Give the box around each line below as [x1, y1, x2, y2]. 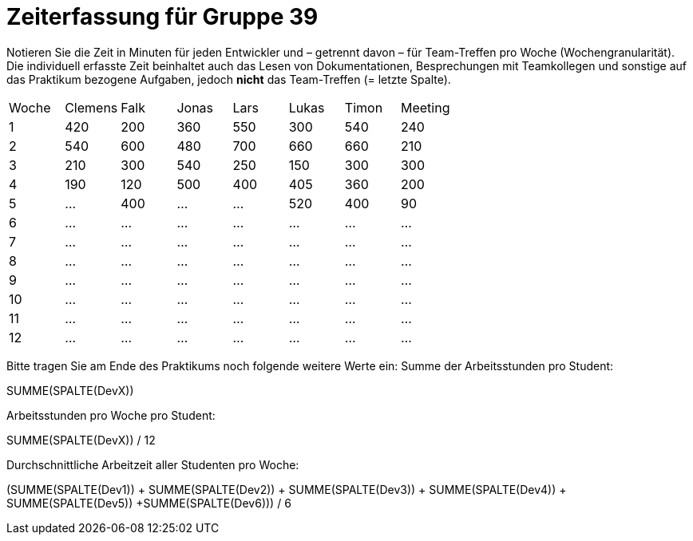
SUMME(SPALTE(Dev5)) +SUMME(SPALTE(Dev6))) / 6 [6, 496, 291, 510]
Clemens [65, 99, 118, 116]
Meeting [400, 99, 450, 116]
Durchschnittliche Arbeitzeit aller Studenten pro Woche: [6, 457, 299, 472]
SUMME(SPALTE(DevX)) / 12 [6, 432, 156, 447]
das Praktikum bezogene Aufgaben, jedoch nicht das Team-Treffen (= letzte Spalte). [6, 72, 451, 86]
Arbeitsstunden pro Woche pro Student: [6, 408, 216, 422]
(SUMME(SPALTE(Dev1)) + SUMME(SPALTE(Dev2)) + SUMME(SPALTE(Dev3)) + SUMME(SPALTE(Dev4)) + [6, 482, 567, 496]
